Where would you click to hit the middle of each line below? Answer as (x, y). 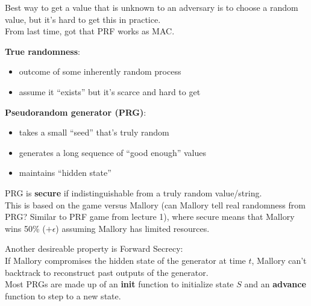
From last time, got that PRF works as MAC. (90, 31)
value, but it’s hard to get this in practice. (83, 19)
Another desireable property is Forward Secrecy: (94, 248)
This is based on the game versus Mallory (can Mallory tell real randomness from (155, 205)
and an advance (275, 284)
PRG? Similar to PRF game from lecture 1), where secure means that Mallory (150, 217)
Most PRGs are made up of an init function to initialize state (119, 284)
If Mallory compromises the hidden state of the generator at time (125, 260)
